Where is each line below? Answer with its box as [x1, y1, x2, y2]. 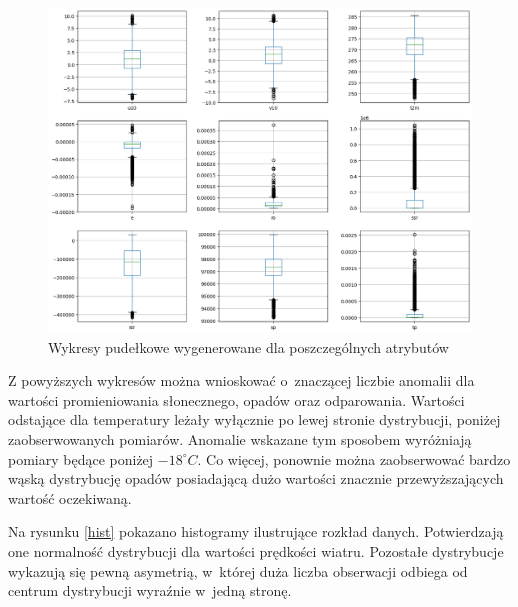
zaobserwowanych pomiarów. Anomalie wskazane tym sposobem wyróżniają [8, 429, 472, 449]
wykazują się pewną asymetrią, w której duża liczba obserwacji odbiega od [8, 560, 468, 581]
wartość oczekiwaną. [8, 487, 132, 508]
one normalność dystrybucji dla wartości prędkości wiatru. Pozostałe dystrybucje [8, 540, 504, 561]
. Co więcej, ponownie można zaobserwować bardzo [197, 448, 511, 469]
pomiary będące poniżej [8, 448, 154, 469]
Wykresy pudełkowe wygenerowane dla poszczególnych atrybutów [48, 336, 449, 357]
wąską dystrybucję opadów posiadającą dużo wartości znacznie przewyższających [8, 468, 504, 489]
